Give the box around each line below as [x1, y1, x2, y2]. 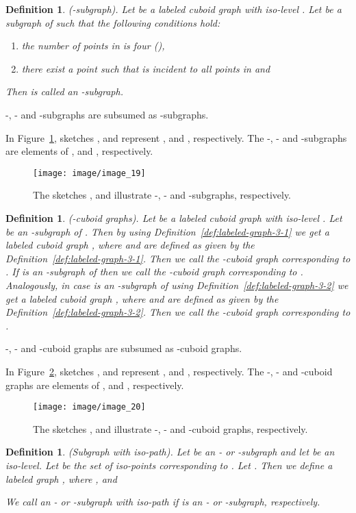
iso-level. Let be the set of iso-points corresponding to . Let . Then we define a [5, 458, 333, 472]
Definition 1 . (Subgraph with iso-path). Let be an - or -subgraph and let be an [5, 445, 335, 459]
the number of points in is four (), [21, 38, 165, 53]
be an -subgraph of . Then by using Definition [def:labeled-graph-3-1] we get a [5, 224, 329, 238]
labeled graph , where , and [5, 471, 117, 486]
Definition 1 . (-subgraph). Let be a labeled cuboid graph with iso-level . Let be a [5, 2, 342, 16]
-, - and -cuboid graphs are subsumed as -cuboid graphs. [5, 341, 242, 355]
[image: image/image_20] [33, 402, 146, 412]
